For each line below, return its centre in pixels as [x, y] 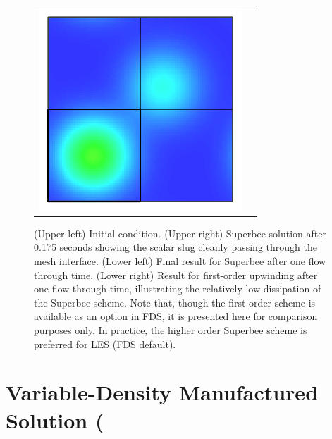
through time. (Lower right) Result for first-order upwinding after [176, 274]
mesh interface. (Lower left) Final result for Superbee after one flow [180, 261]
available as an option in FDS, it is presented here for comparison [176, 316]
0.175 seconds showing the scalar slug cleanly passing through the [176, 247]
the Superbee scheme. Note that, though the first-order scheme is [175, 302]
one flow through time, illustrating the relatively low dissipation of [178, 289]
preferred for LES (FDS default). [105, 344]
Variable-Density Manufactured [162, 392]
